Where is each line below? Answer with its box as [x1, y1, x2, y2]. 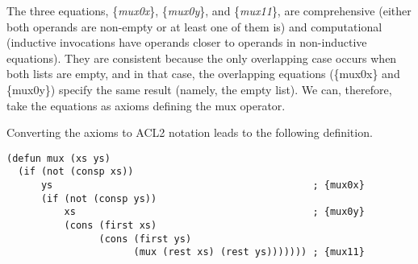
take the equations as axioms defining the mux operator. [6, 97, 286, 113]
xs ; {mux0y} [64, 206, 365, 218]
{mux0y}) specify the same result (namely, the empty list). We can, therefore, [6, 80, 392, 97]
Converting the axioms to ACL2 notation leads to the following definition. [6, 124, 373, 141]
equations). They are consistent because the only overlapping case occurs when [6, 49, 397, 66]
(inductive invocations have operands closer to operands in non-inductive [6, 34, 367, 51]
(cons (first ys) [98, 233, 192, 245]
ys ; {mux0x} [40, 179, 365, 192]
